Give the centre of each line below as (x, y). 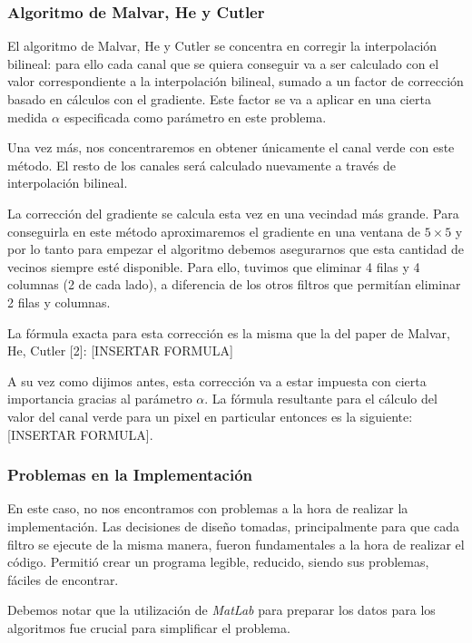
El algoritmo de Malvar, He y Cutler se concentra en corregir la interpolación (222, 46)
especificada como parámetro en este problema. (195, 117)
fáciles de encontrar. (63, 579)
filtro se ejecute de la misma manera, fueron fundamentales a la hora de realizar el (236, 544)
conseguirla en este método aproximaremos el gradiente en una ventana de (214, 231)
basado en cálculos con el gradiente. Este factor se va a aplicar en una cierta (219, 99)
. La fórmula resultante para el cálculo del (321, 399)
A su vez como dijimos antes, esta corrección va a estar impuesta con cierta (217, 380)
